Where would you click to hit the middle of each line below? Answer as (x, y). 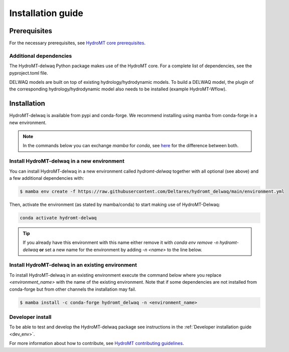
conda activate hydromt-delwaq (58, 218)
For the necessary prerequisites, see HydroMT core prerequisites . (77, 43)
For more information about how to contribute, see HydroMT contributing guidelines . (97, 343)
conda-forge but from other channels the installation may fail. (73, 289)
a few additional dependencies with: (47, 178)
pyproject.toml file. (29, 73)
